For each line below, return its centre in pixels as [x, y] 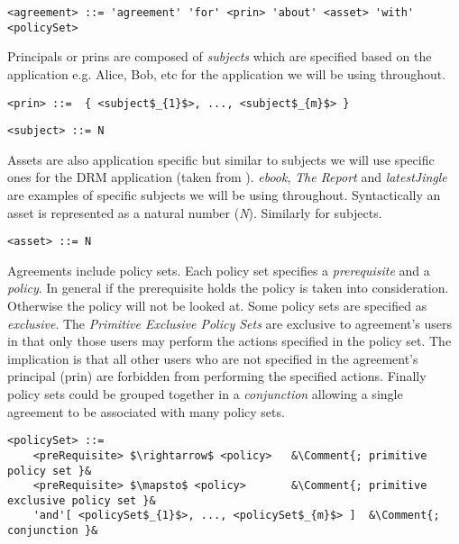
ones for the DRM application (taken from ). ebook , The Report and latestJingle [227, 177]
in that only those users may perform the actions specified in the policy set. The [229, 341]
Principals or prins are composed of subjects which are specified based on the [220, 56]
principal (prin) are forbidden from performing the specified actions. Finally [217, 376]
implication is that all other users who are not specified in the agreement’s [213, 358]
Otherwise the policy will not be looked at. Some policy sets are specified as [217, 306]
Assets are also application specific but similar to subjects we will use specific [221, 159]
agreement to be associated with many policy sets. [146, 411]
